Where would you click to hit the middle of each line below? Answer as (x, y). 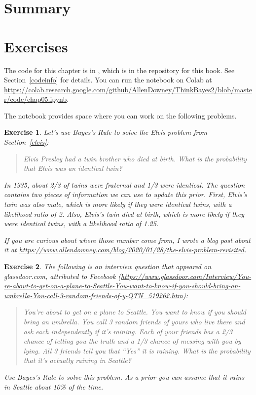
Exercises (36, 46)
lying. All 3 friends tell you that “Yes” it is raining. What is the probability (137, 350)
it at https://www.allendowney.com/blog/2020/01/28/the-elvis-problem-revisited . (125, 250)
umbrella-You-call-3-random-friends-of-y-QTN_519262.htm (93, 295)
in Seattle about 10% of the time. (54, 386)
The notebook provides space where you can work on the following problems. (120, 115)
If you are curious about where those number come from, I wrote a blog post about (127, 240)
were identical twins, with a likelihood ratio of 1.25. (81, 223)
